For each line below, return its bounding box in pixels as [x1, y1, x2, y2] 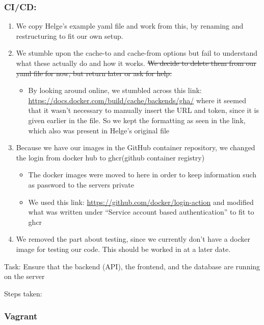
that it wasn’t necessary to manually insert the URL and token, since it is [28, 105, 259, 115]
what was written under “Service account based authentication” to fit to [28, 206, 254, 217]
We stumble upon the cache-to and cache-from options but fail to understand [16, 48, 258, 58]
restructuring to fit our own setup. [16, 30, 123, 41]
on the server [4, 271, 45, 282]
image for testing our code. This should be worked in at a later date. [16, 243, 231, 254]
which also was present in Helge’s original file [28, 125, 170, 135]
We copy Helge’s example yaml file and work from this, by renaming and [16, 20, 244, 31]
